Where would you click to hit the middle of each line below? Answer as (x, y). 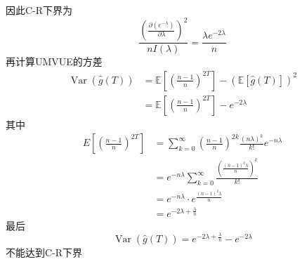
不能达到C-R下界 (44, 252)
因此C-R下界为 (39, 10)
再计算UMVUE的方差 (54, 61)
